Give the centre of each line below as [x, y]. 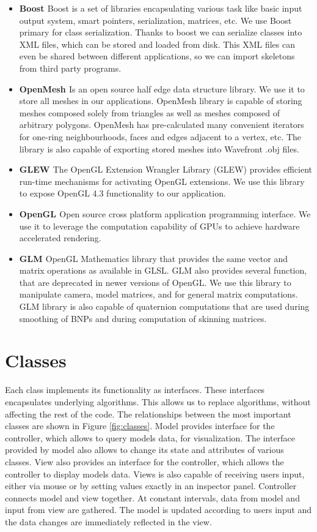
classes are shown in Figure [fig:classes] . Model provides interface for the [140, 426]
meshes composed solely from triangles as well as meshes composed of [149, 112]
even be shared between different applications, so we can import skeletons [157, 56]
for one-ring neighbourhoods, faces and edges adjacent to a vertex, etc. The [160, 136]
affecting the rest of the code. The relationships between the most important [148, 414]
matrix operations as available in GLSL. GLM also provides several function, [163, 270]
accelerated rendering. [60, 238]
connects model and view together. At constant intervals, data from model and [152, 497]
